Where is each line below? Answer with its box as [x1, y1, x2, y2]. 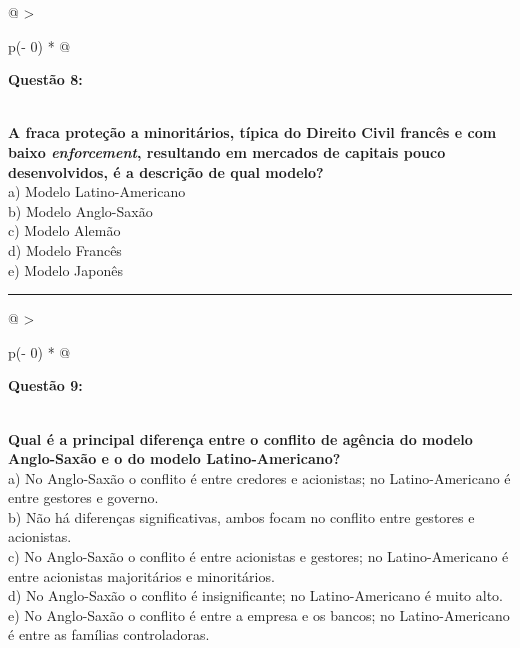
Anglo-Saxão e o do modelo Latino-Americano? [8, 448, 341, 469]
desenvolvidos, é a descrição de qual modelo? [8, 161, 324, 182]
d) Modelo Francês [8, 239, 122, 260]
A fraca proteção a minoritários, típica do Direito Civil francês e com [8, 122, 497, 143]
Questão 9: [8, 375, 83, 396]
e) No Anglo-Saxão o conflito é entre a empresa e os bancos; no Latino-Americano [8, 604, 510, 625]
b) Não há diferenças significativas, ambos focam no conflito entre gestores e [8, 506, 475, 527]
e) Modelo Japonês [8, 259, 123, 280]
